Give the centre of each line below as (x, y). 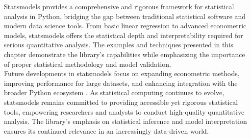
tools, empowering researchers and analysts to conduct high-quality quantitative (124, 111)
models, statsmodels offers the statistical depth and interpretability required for (124, 35)
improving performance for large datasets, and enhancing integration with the (121, 83)
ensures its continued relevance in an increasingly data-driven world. (106, 130)
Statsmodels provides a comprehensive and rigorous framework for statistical (119, 6)
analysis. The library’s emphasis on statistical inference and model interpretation (125, 121)
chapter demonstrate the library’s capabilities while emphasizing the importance (125, 54)
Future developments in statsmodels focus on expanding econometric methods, (122, 73)
